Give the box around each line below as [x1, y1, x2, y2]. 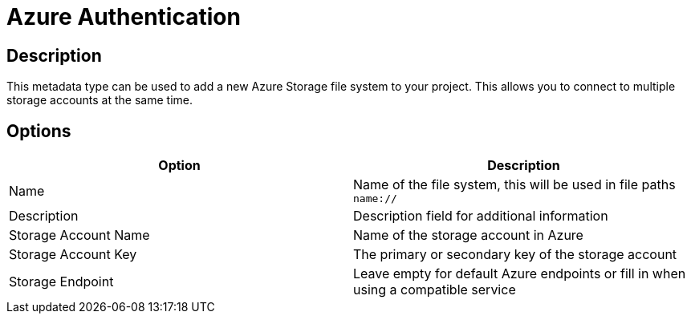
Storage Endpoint [9, 273, 114, 290]
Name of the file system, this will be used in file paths [353, 176, 676, 193]
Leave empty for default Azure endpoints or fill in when [353, 265, 686, 282]
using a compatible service [353, 282, 516, 298]
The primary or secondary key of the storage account [353, 246, 677, 263]
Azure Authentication [6, 3, 241, 30]
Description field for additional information [353, 208, 608, 225]
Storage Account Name [9, 227, 150, 244]
